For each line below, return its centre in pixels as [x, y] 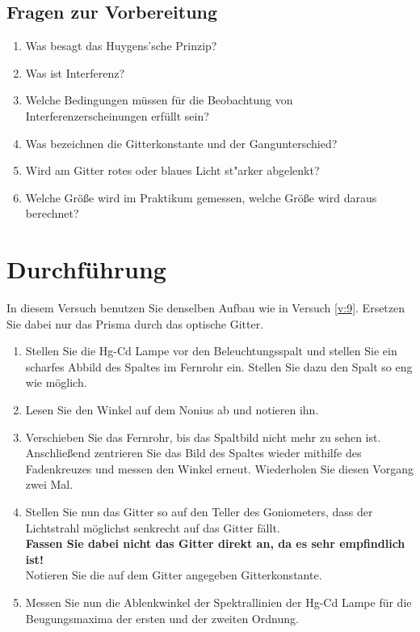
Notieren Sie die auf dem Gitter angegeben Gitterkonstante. [174, 575]
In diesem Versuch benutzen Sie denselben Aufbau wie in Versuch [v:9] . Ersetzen [206, 308]
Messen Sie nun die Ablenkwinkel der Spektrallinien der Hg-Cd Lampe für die [218, 602]
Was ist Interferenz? [75, 72]
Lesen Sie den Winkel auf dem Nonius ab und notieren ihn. [172, 410]
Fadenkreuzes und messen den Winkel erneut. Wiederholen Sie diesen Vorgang [219, 468]
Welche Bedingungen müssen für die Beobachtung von [159, 100]
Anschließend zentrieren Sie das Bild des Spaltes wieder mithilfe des [193, 453]
